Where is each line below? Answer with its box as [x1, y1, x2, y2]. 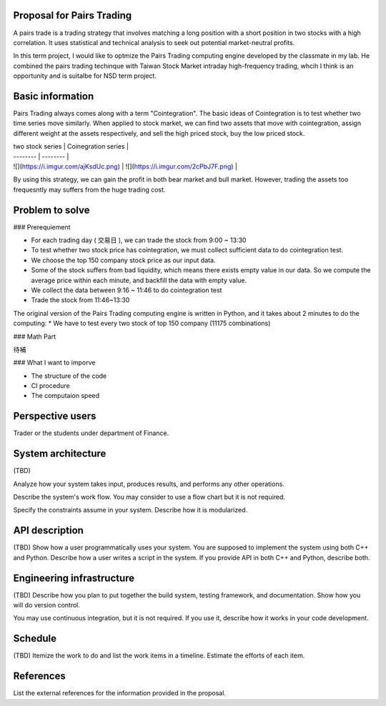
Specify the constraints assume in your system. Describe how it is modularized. [13, 506, 248, 514]
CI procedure [31, 382, 71, 390]
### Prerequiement [13, 222, 71, 232]
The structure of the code [31, 372, 107, 380]
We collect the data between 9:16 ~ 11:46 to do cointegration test [31, 286, 222, 294]
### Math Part [13, 332, 56, 341]
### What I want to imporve [13, 358, 96, 367]
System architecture [13, 447, 107, 460]
